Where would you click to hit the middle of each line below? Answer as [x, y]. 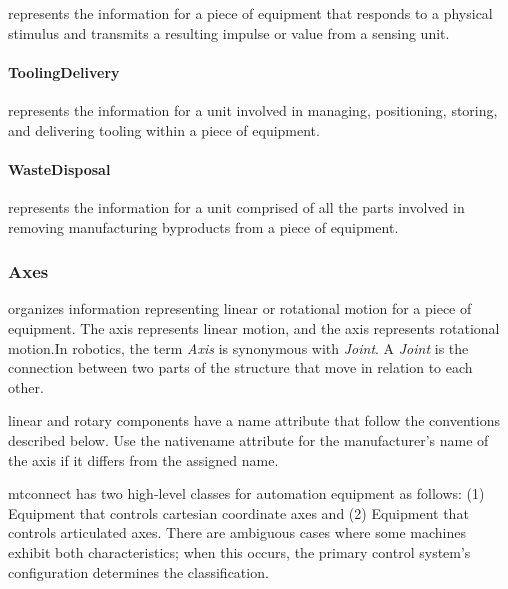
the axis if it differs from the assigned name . [143, 459]
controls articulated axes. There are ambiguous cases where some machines [237, 532]
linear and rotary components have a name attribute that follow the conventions [254, 420]
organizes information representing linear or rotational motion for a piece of [240, 308]
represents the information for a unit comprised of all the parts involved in [236, 206]
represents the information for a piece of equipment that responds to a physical [250, 13]
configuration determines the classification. [138, 571]
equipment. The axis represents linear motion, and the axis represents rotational [254, 327]
